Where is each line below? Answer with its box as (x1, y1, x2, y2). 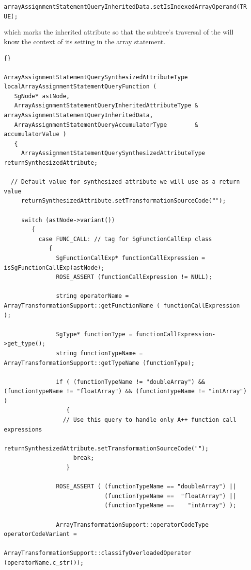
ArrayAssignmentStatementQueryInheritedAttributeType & (14, 102, 198, 109)
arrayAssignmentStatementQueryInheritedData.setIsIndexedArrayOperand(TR (4, 3, 247, 10)
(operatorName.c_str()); (4, 559, 84, 566)
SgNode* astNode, (14, 92, 70, 100)
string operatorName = (56, 293, 129, 300)
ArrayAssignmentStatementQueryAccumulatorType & (14, 121, 198, 128)
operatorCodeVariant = (4, 531, 77, 538)
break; (73, 454, 94, 462)
